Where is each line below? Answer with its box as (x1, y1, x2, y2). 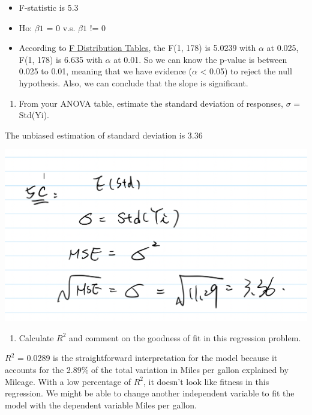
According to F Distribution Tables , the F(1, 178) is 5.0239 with (19, 41, 256, 54)
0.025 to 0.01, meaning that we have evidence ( (19, 65, 192, 77)
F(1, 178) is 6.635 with (19, 53, 103, 65)
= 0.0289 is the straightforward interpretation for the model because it (17, 351, 278, 364)
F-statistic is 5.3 (19, 1, 79, 13)
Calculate (19, 331, 54, 344)
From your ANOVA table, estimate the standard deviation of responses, (19, 97, 283, 109)
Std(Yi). (19, 109, 49, 121)
